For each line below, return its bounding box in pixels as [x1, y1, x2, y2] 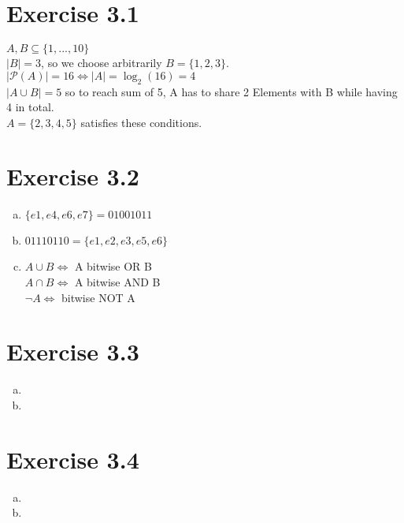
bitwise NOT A [61, 289, 135, 305]
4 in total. [6, 99, 54, 115]
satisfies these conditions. [80, 114, 202, 130]
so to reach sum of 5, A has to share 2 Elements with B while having [65, 83, 398, 99]
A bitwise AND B [74, 274, 161, 290]
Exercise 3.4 [6, 443, 139, 475]
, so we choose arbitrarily [41, 54, 162, 71]
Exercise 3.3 [6, 335, 139, 368]
